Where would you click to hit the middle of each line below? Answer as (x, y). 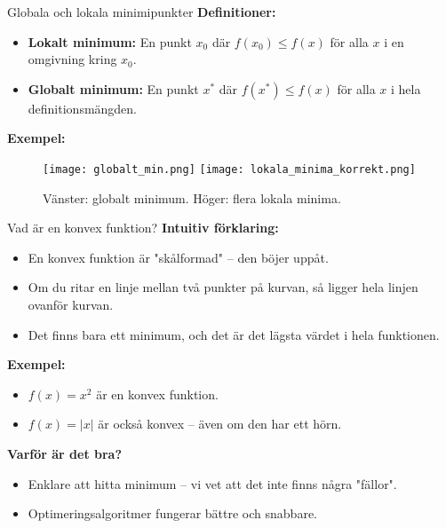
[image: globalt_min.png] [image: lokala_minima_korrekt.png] (229, 169)
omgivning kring (72, 59)
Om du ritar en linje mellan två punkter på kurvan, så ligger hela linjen (223, 287)
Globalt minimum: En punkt (113, 88)
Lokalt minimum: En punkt (110, 41)
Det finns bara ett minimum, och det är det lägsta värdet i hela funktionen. (234, 334)
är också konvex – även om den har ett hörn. (220, 424)
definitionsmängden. (83, 108)
